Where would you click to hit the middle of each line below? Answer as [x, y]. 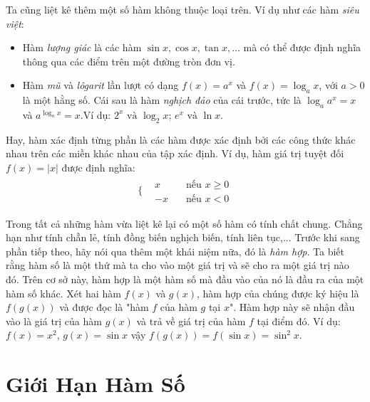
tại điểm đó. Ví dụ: [299, 321]
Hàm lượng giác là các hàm [82, 47]
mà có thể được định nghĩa [302, 47]
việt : [15, 23]
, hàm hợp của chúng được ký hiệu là [278, 293]
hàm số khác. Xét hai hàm [63, 293]
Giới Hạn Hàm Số [96, 384]
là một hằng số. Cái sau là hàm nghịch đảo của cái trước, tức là [162, 100]
